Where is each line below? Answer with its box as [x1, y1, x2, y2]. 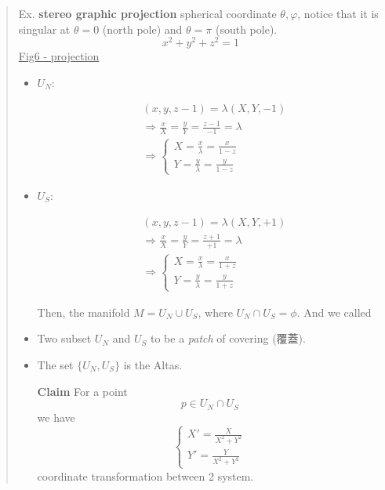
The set [37, 357, 74, 373]
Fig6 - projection [18, 48, 100, 64]
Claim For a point [37, 383, 128, 399]
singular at [18, 20, 71, 37]
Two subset [37, 330, 92, 347]
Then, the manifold [37, 303, 130, 320]
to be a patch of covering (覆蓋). [150, 330, 306, 347]
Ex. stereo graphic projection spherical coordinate [18, 5, 277, 21]
